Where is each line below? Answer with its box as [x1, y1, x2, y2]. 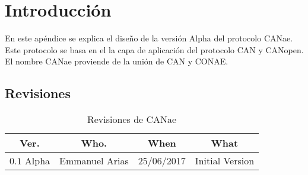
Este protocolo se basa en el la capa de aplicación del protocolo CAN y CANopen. [5, 43, 304, 56]
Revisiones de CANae [87, 112, 177, 127]
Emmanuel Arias [59, 154, 129, 168]
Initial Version [195, 154, 255, 168]
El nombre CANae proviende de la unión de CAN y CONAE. [5, 55, 228, 67]
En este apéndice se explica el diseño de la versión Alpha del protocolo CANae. [5, 32, 293, 44]
